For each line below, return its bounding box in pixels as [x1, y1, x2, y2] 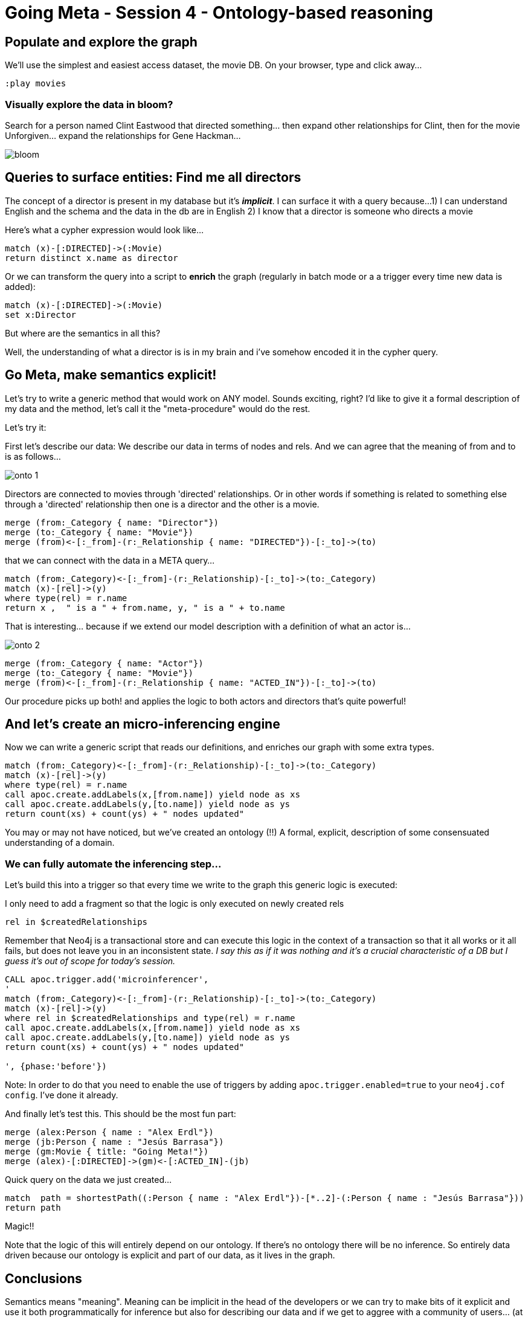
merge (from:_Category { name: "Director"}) [5, 517, 219, 527]
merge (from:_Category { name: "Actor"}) [5, 658, 204, 668]
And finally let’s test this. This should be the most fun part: [5, 1109, 236, 1119]
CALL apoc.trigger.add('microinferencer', [5, 974, 209, 985]
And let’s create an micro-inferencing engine [5, 716, 280, 732]
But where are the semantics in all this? [5, 327, 161, 338]
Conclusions [5, 1270, 82, 1286]
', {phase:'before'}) [5, 1061, 107, 1072]
